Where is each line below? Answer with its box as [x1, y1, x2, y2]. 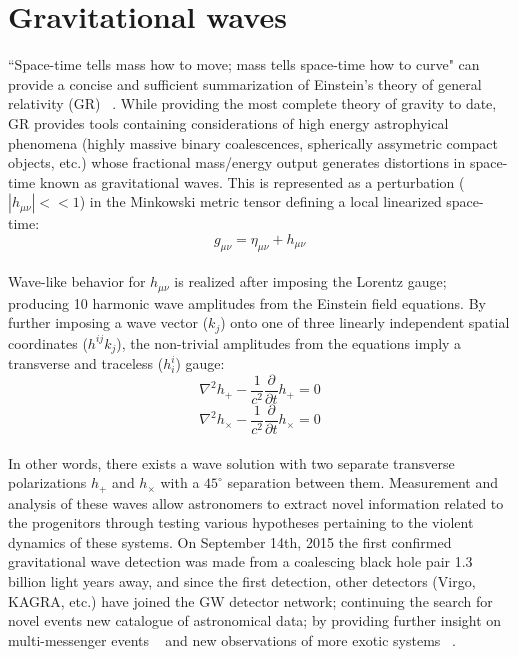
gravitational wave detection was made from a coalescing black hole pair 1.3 [8, 551, 473, 572]
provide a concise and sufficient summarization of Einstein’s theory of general [8, 73, 482, 94]
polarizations [8, 472, 87, 493]
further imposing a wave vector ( [8, 312, 209, 333]
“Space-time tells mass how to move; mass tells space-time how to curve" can [8, 54, 480, 75]
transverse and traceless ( [8, 353, 164, 374]
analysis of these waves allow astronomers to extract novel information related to [8, 492, 504, 513]
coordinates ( [8, 332, 88, 353]
